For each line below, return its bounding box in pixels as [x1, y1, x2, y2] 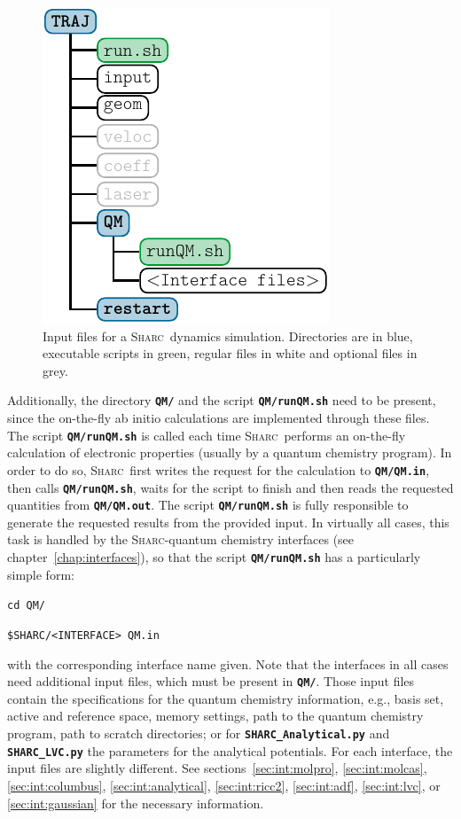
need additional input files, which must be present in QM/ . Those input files [7, 672, 415, 690]
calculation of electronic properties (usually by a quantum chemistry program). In [7, 443, 452, 462]
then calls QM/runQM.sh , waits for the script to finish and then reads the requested [7, 478, 454, 496]
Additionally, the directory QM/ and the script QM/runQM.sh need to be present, [7, 391, 436, 409]
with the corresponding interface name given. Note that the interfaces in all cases [7, 654, 449, 673]
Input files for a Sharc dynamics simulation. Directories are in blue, [43, 326, 413, 345]
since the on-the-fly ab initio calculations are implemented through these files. [7, 409, 430, 427]
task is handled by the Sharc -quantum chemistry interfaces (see [7, 530, 355, 549]
